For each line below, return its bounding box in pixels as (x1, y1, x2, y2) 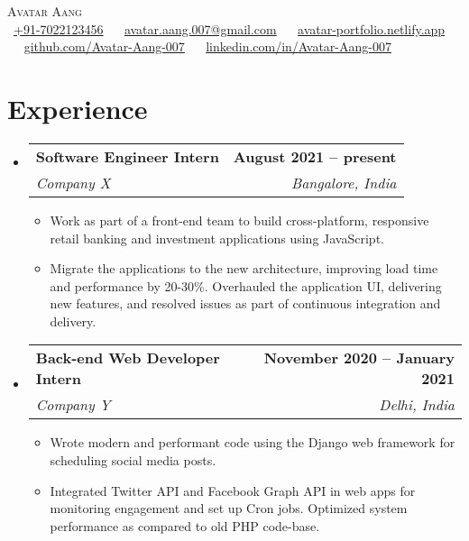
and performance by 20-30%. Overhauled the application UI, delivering (50, 276, 442, 295)
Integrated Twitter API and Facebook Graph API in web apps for (50, 481, 416, 500)
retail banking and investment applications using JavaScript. (50, 228, 384, 247)
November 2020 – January (263, 347, 455, 369)
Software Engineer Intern (35, 145, 219, 167)
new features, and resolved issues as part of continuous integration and (50, 294, 441, 313)
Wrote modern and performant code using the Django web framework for (50, 433, 455, 452)
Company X (35, 171, 111, 193)
